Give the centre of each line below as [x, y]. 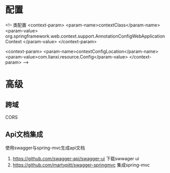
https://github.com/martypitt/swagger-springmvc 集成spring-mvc [81, 165]
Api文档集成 [24, 135]
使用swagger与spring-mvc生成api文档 [45, 148]
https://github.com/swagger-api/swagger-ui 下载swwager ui [76, 158]
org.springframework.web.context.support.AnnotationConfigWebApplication [85, 36]
